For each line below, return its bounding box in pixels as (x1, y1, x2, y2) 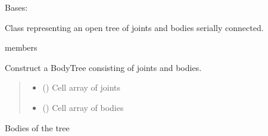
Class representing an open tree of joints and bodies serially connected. (5, 21, 264, 33)
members (5, 41, 38, 54)
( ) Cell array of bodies (42, 101, 124, 113)
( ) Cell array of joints (42, 81, 121, 94)
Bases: (5, 1, 28, 13)
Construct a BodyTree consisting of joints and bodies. (5, 61, 202, 73)
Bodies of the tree (5, 121, 70, 134)
